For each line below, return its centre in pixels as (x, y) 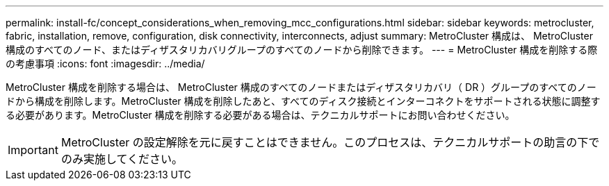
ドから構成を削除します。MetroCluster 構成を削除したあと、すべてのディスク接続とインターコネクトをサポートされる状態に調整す (303, 101)
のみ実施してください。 (122, 159)
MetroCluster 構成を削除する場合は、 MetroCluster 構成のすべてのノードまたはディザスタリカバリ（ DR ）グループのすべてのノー (301, 87)
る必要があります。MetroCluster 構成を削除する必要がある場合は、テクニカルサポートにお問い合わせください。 (260, 115)
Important (33, 150)
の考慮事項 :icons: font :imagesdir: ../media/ (105, 64)
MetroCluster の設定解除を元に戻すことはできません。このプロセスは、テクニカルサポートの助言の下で (330, 142)
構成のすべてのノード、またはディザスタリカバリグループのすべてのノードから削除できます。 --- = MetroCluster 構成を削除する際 (302, 50)
